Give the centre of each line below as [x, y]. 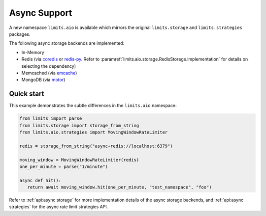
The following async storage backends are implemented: [67, 43]
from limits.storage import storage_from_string [79, 125]
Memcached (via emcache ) [49, 73]
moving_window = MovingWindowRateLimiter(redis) [79, 160]
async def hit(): [40, 180]
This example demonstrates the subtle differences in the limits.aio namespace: [93, 106]
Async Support [41, 13]
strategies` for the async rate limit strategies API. [59, 207]
